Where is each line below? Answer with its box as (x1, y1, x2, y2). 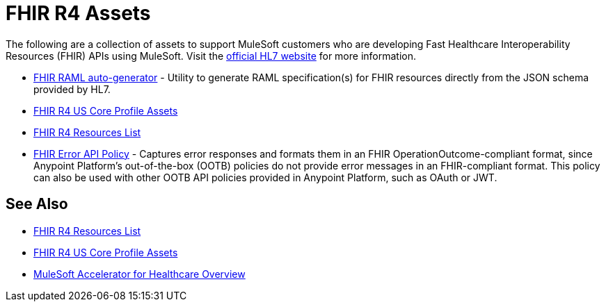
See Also (6, 195, 68, 213)
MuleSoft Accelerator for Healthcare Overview (33, 267, 246, 280)
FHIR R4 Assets (6, 1, 151, 25)
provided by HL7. (33, 83, 111, 95)
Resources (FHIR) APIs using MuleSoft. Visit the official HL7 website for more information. (6, 49, 417, 62)
